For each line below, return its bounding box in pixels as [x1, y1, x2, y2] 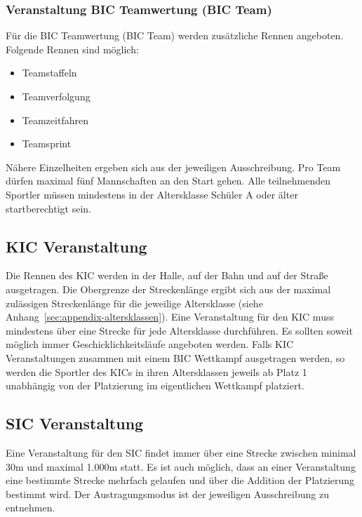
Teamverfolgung [22, 89, 90, 103]
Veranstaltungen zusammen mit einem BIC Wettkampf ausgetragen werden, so [6, 350, 345, 365]
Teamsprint [22, 136, 72, 151]
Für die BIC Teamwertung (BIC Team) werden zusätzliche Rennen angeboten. [6, 28, 344, 43]
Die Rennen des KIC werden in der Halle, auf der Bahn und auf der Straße [6, 268, 328, 283]
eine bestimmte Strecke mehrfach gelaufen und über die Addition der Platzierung [6, 473, 355, 488]
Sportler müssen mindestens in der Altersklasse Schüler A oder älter [6, 187, 298, 201]
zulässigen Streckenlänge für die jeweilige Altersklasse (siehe [6, 295, 263, 310]
